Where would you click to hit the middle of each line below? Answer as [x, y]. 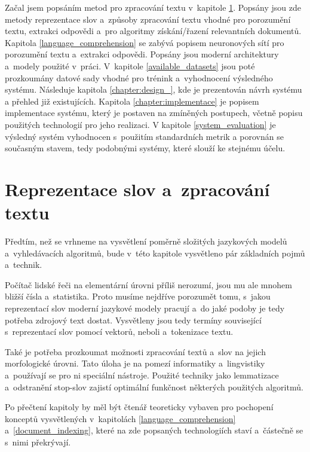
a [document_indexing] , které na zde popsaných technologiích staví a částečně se [154, 430]
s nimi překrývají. [38, 442]
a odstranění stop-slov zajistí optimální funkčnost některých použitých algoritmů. [154, 387]
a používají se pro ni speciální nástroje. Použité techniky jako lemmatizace [142, 375]
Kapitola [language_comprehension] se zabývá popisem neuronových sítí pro [145, 42]
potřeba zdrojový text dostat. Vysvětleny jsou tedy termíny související [133, 320]
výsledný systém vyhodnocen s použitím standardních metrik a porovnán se [144, 136]
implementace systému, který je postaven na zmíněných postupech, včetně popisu [154, 113]
